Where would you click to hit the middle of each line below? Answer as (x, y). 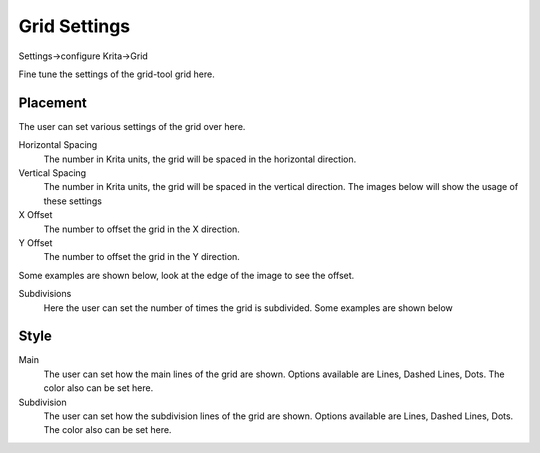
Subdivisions (45, 294)
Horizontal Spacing (58, 145)
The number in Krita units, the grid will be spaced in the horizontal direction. (200, 159)
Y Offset (35, 242)
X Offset (35, 215)
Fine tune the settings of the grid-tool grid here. (116, 74)
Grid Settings (74, 26)
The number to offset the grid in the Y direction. (141, 257)
